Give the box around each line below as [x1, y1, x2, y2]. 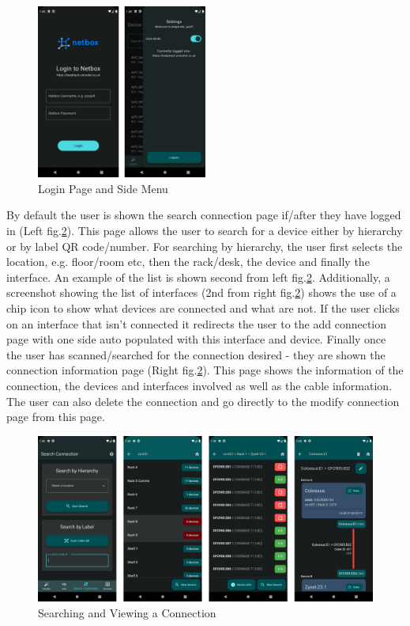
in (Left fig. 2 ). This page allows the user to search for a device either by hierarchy [6, 222, 403, 238]
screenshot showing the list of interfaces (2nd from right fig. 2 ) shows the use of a [6, 284, 397, 301]
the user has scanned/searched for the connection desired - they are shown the [6, 346, 386, 362]
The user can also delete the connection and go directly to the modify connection [6, 393, 400, 409]
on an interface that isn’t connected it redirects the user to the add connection [6, 315, 387, 332]
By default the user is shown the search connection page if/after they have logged [6, 207, 401, 223]
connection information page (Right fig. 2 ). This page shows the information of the [6, 362, 404, 378]
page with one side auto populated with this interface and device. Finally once [6, 331, 386, 347]
